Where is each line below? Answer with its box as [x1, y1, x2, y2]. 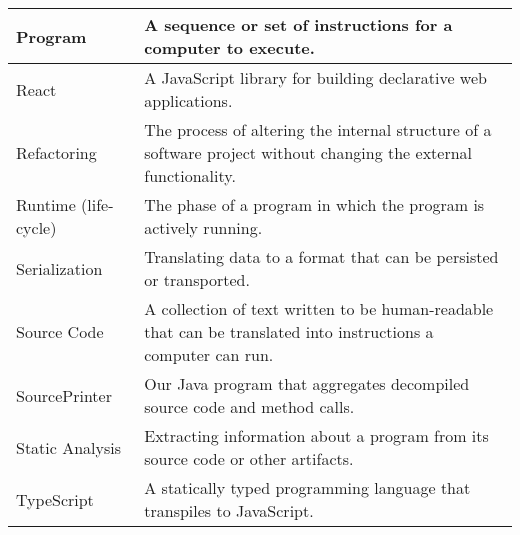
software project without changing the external [144, 141, 473, 164]
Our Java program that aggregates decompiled [144, 372, 470, 395]
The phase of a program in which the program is [144, 193, 485, 216]
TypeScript [16, 487, 94, 511]
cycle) [16, 216, 57, 239]
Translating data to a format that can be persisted [144, 245, 499, 268]
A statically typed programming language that [144, 476, 471, 499]
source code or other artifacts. [144, 447, 354, 470]
